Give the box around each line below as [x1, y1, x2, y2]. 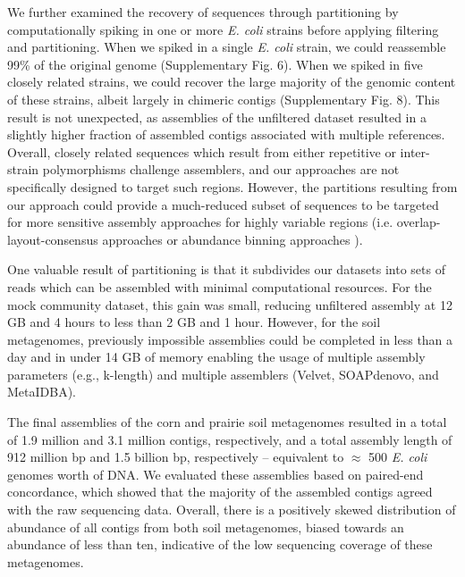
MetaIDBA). [7, 382, 76, 401]
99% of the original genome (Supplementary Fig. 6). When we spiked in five [7, 54, 423, 73]
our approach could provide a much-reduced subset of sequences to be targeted [7, 195, 439, 213]
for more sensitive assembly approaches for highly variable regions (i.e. [7, 213, 393, 231]
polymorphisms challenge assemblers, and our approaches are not [42, 160, 400, 179]
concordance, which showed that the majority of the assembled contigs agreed [7, 482, 433, 501]
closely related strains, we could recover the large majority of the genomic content [7, 72, 456, 91]
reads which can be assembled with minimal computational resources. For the [7, 277, 432, 296]
